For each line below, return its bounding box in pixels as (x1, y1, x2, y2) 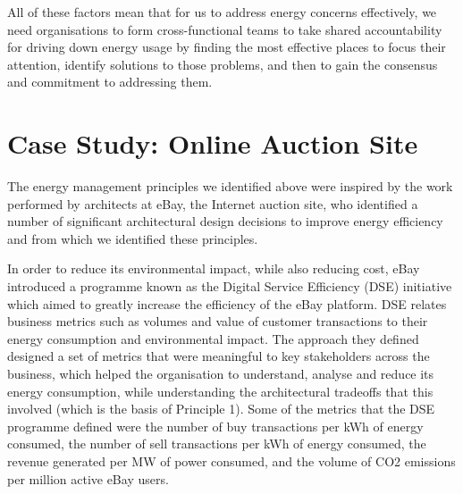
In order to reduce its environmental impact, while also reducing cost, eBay (7, 259, 420, 278)
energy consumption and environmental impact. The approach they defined (7, 329, 419, 347)
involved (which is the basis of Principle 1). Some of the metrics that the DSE (7, 399, 435, 418)
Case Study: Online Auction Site (7, 125, 418, 162)
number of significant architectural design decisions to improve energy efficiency (7, 212, 443, 230)
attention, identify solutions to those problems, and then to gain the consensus (7, 54, 438, 73)
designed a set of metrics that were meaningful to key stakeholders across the (7, 347, 430, 365)
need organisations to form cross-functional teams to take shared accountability (7, 20, 442, 38)
